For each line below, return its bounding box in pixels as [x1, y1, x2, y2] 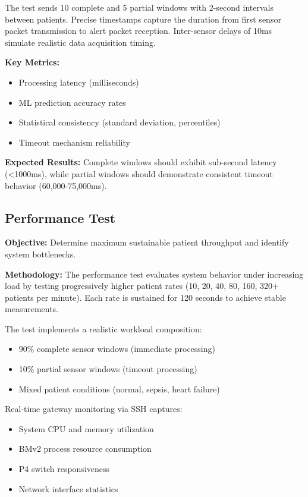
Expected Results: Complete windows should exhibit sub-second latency [5, 156, 277, 168]
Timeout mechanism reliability [18, 136, 130, 148]
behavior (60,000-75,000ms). [5, 179, 107, 191]
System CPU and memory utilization [18, 422, 154, 435]
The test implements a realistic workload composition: [5, 322, 202, 335]
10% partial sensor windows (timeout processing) [18, 363, 197, 375]
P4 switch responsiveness [18, 463, 110, 475]
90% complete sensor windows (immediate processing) [18, 342, 215, 355]
